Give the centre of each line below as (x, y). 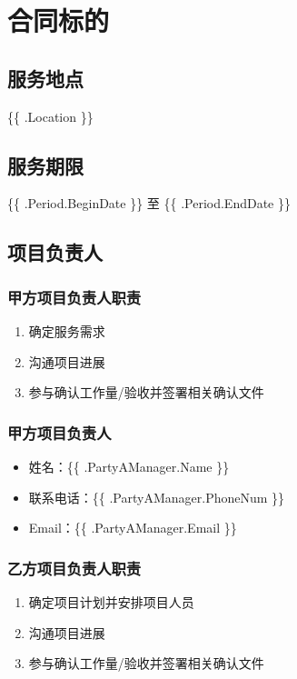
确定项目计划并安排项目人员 (111, 601)
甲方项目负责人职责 (74, 297)
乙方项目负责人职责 (74, 568)
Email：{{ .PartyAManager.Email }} (133, 528)
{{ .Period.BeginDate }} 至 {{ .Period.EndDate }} (149, 203)
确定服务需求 (67, 330)
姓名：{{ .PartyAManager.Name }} (129, 466)
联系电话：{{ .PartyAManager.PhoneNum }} (157, 497)
